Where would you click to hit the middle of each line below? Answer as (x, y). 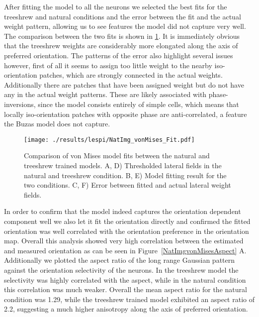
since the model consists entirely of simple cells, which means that (138, 104)
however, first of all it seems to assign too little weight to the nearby (108, 65)
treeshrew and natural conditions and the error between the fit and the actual (123, 16)
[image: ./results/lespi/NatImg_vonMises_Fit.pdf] (109, 140)
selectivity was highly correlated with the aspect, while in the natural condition (125, 279)
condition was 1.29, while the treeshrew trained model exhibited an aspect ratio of (129, 299)
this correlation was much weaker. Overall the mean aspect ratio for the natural (126, 289)
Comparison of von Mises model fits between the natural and (117, 156)
